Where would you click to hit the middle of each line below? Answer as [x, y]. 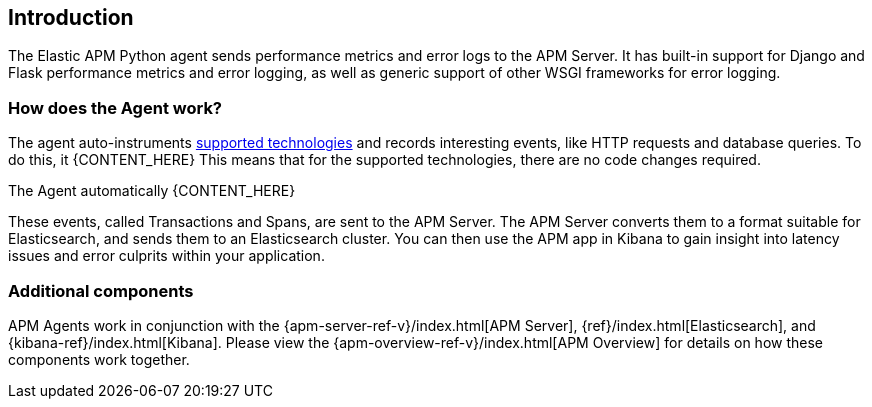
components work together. [99, 359]
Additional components [101, 290]
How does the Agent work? [115, 107]
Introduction [71, 17]
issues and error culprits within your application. [166, 256]
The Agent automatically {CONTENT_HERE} [152, 191]
